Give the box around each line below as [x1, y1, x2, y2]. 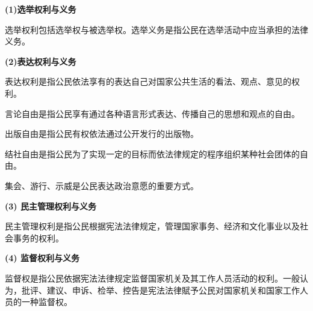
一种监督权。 [21, 295, 72, 308]
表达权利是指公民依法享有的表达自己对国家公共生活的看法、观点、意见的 [5, 75, 291, 88]
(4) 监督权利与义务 [5, 252, 79, 264]
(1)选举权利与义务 [5, 3, 76, 15]
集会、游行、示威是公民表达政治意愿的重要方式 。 [5, 179, 199, 192]
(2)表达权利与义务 [5, 55, 76, 67]
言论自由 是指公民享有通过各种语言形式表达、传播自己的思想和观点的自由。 [5, 107, 300, 119]
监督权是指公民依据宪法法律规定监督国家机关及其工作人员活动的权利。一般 [5, 271, 300, 284]
